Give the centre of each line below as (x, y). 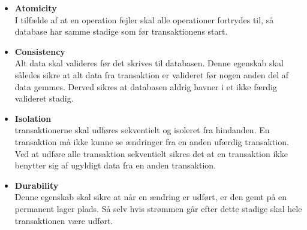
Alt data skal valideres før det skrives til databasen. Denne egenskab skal (149, 63)
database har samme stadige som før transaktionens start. (121, 31)
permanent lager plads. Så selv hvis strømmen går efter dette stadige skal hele (158, 208)
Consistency (40, 51)
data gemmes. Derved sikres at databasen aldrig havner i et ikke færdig (146, 86)
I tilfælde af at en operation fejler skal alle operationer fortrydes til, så (144, 19)
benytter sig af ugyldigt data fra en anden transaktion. (115, 165)
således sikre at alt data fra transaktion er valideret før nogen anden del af (152, 74)
